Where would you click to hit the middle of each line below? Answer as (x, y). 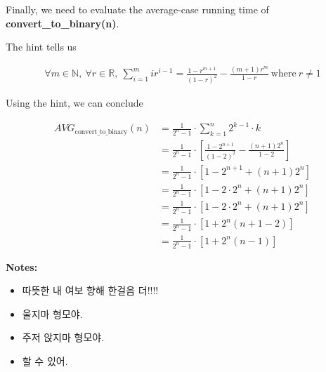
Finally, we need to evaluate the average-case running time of (137, 9)
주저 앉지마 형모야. (63, 337)
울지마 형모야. (52, 313)
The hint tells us (41, 47)
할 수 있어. (45, 361)
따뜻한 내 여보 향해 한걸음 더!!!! (90, 290)
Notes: (22, 266)
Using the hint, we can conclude (74, 102)
